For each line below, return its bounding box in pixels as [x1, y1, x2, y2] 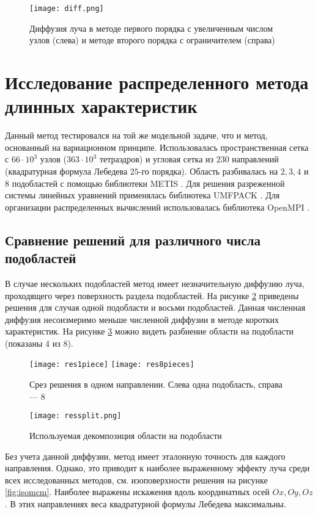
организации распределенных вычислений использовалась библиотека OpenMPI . [5, 200, 310, 213]
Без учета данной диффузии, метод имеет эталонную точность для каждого [5, 449, 286, 462]
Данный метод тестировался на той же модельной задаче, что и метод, [5, 129, 268, 142]
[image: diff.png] [29, 4, 104, 13]
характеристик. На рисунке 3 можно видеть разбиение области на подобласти [5, 325, 294, 338]
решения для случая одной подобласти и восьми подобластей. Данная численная [5, 301, 306, 314]
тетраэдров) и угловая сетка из [99, 153, 214, 165]
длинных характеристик [5, 93, 198, 118]
